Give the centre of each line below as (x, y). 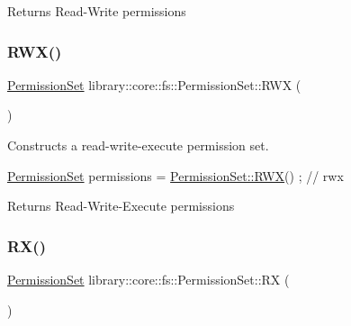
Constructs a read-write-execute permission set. (138, 145)
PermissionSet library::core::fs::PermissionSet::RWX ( (154, 84)
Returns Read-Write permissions (97, 11)
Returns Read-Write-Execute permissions (121, 206)
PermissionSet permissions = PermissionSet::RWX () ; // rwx (175, 175)
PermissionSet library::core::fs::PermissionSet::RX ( (148, 279)
